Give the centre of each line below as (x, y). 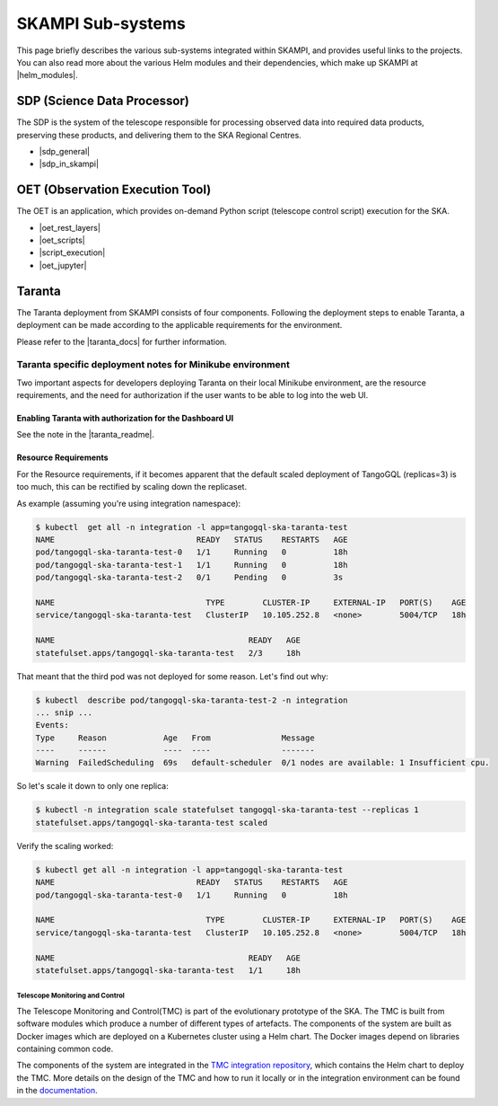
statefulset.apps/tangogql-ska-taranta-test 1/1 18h (168, 970)
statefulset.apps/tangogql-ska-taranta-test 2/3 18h (168, 653)
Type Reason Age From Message (175, 738)
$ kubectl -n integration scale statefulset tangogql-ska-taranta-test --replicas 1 (227, 810)
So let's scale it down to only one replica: (93, 786)
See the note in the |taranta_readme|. (85, 435)
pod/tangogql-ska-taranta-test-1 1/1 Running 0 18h (192, 565)
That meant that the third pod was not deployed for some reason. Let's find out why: (173, 676)
